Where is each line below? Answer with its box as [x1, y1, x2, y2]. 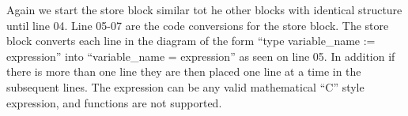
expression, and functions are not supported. [6, 94, 222, 110]
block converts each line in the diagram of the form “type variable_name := [6, 32, 376, 49]
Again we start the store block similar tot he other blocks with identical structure [6, 2, 402, 17]
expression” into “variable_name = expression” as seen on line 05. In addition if [6, 47, 395, 64]
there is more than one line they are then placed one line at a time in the [6, 63, 361, 80]
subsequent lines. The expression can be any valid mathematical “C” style [6, 78, 365, 95]
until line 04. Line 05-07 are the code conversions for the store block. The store [6, 17, 389, 33]
